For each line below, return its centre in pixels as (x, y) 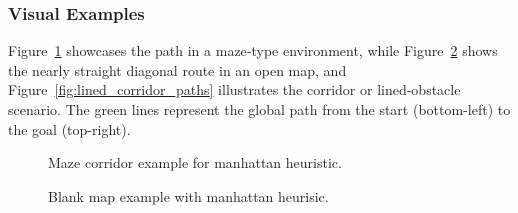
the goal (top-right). (69, 128)
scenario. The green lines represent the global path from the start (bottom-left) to (259, 109)
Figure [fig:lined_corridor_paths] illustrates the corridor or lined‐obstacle (234, 89)
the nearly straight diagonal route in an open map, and (177, 69)
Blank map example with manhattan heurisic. (188, 195)
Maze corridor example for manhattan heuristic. (195, 162)
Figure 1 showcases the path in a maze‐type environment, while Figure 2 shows (253, 50)
